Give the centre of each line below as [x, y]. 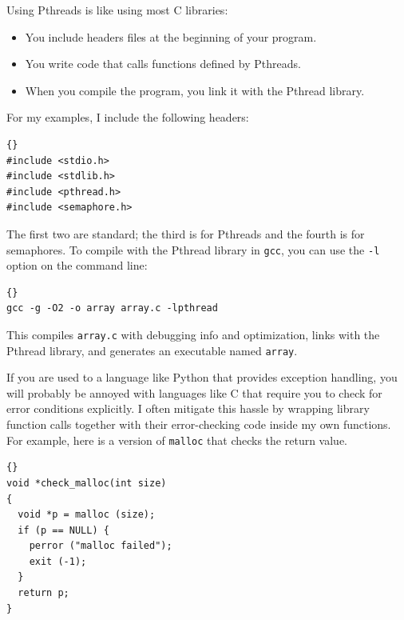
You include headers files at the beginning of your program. [171, 36]
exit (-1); [58, 561]
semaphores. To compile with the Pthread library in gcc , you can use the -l [193, 249]
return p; [44, 593]
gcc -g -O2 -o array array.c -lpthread [112, 308]
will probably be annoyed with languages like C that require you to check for [194, 392]
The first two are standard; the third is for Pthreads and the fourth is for [186, 233]
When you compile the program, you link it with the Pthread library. [195, 90]
